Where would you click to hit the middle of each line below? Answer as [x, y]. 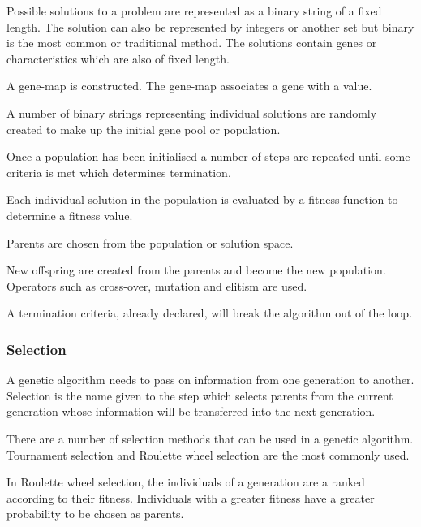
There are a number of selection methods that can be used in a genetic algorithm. [210, 438]
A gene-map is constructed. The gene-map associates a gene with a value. [189, 86]
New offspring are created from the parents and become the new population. [196, 270]
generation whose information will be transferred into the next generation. [191, 411]
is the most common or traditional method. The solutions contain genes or [192, 43]
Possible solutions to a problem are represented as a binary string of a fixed [194, 11]
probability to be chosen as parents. [95, 514]
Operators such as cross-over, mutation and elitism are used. [157, 285]
